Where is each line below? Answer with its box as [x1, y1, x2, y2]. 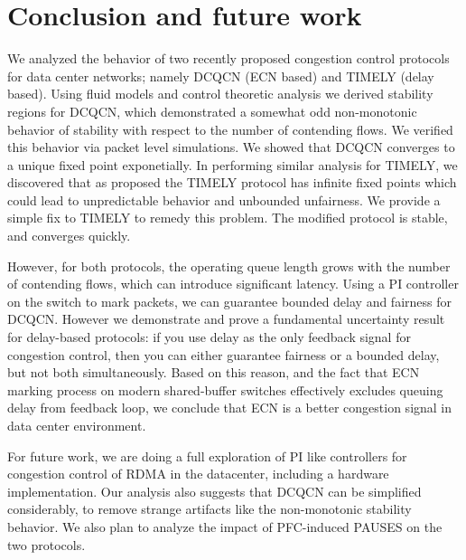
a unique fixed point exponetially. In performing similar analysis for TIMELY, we [7, 155, 458, 174]
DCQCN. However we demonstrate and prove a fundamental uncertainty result [7, 309, 445, 328]
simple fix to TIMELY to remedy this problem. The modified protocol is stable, [7, 208, 448, 227]
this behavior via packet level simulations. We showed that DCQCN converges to [7, 138, 455, 157]
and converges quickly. [7, 226, 131, 245]
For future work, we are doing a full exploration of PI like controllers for [7, 446, 407, 465]
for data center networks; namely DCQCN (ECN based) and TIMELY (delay [7, 66, 434, 85]
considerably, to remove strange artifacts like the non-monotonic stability [7, 499, 412, 518]
